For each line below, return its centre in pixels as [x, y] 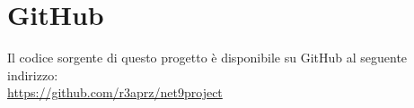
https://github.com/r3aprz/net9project [115, 92]
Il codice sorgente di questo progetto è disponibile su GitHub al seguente [207, 58]
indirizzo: [33, 75]
